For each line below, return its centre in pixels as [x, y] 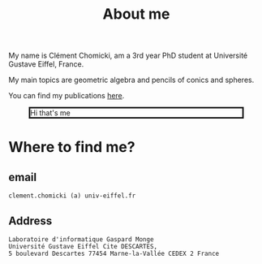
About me [136, 14]
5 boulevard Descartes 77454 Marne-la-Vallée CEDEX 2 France [114, 253]
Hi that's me [50, 113]
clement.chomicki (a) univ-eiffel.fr [72, 196]
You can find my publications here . [67, 96]
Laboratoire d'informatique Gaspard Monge [81, 240]
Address [30, 221]
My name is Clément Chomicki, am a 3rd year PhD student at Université [128, 56]
